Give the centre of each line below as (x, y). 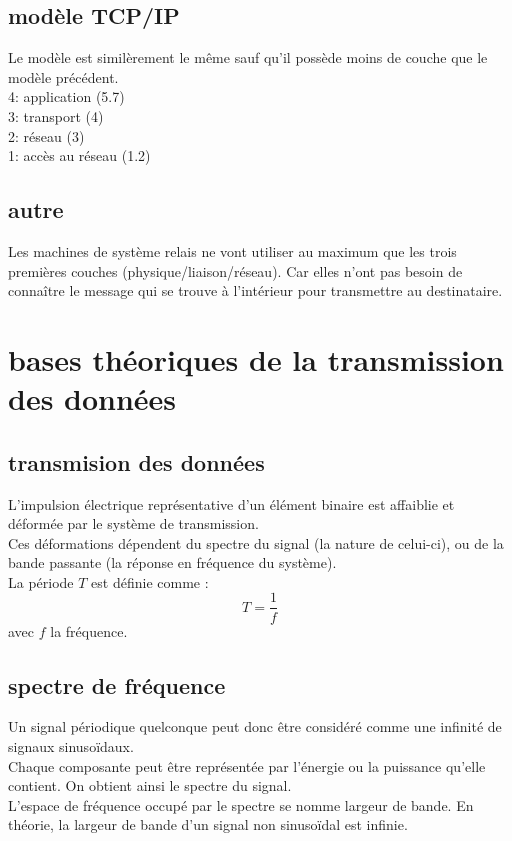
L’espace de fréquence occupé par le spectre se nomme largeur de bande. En (241, 804)
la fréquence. (89, 630)
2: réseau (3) (46, 135)
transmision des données (136, 461)
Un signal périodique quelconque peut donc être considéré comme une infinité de (255, 726)
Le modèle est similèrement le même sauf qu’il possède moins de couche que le (248, 57)
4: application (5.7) (66, 96)
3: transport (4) (56, 115)
